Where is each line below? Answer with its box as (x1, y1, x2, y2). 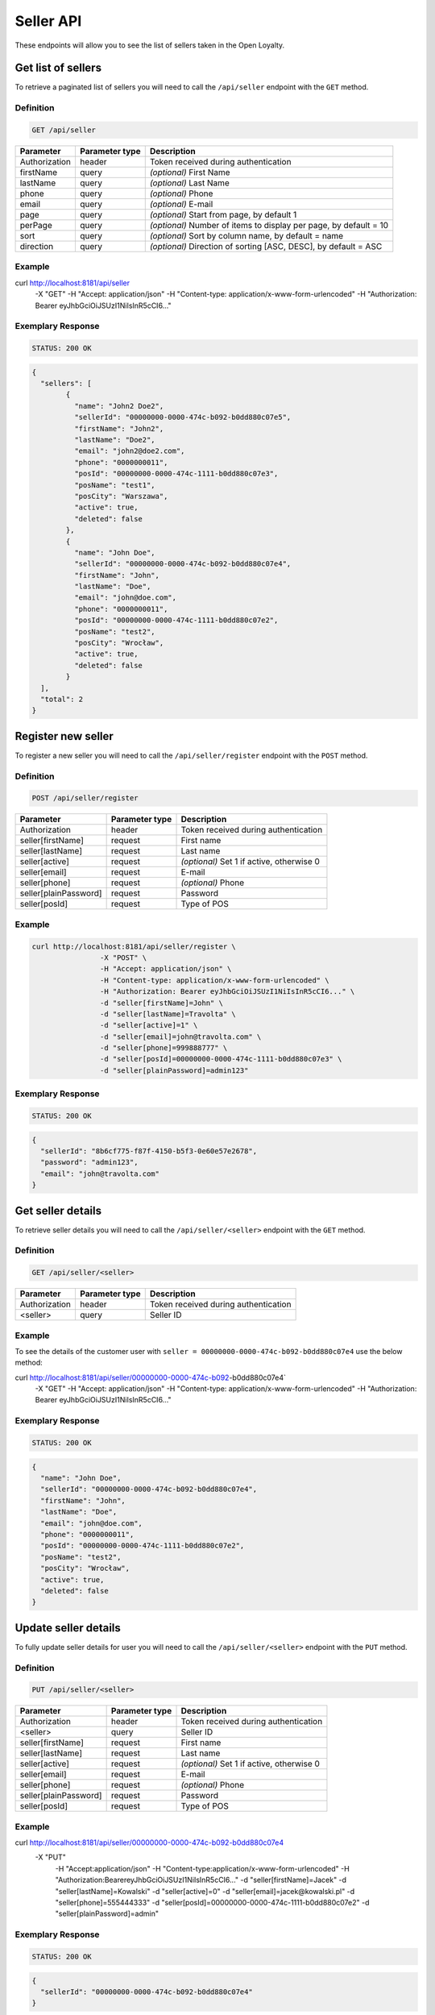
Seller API (14, 12, 82, 30)
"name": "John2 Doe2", (73, 401, 164, 410)
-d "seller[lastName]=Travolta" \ (99, 1009, 237, 1019)
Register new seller (14, 729, 114, 743)
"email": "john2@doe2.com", (73, 447, 185, 455)
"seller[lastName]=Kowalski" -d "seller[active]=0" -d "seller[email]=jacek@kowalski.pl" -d (55, 1886, 355, 1896)
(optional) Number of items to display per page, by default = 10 (149, 219, 389, 231)
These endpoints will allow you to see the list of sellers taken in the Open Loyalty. (14, 40, 285, 50)
